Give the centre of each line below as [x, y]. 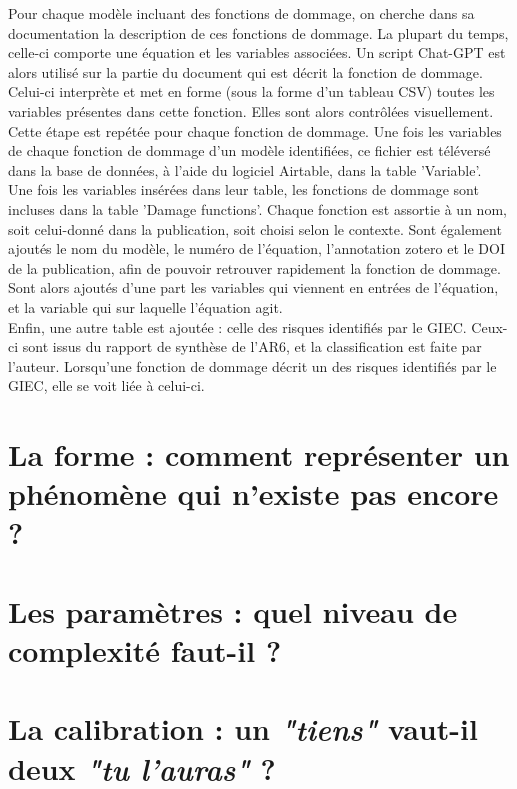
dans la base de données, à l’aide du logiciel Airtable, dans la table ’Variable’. [245, 169]
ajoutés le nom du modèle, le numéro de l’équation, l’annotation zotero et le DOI [256, 248]
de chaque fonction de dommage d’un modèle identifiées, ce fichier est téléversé [249, 150]
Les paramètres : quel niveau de [233, 610]
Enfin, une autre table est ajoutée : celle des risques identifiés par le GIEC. [237, 326]
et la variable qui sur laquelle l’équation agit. [145, 306]
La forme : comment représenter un [259, 454]
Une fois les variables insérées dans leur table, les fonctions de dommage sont [243, 189]
